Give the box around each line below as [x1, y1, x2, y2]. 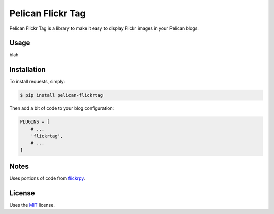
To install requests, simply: [9, 79, 65, 85]
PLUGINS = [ [20, 119, 50, 125]
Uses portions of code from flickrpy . [9, 175, 85, 181]
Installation [9, 65, 46, 74]
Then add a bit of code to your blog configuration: [9, 105, 114, 111]
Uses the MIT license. [9, 202, 55, 208]
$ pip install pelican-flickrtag [20, 92, 104, 98]
